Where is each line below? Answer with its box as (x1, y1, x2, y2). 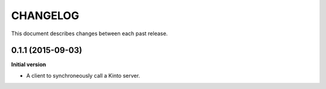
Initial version (11, 61, 46, 68)
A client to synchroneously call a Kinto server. (26, 72, 140, 79)
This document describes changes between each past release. (11, 30, 168, 37)
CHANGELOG (11, 9, 80, 22)
